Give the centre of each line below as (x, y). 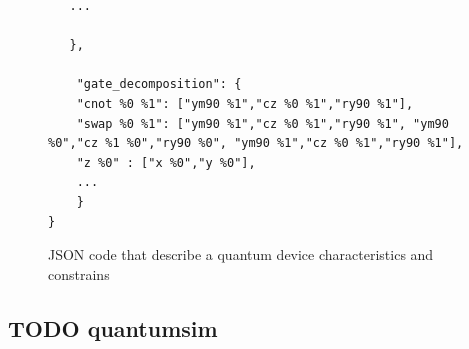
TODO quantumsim (113, 327)
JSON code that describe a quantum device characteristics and (241, 254)
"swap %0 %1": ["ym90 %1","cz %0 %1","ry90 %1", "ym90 (262, 123)
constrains (79, 273)
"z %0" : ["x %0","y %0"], (166, 162)
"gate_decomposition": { (159, 84)
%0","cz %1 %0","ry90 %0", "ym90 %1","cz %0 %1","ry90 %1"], (256, 143)
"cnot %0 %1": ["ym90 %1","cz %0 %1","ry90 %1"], (245, 103)
